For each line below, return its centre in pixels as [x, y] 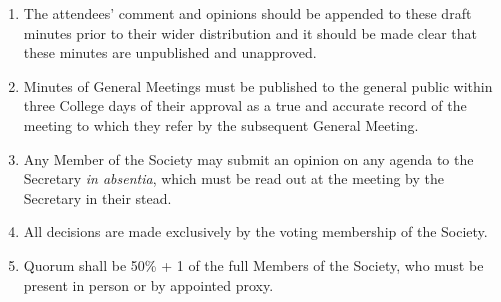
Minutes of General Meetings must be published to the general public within [258, 85]
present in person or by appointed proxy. [148, 284]
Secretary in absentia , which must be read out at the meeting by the [233, 178]
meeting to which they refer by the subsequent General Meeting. [221, 124]
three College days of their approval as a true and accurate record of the [245, 105]
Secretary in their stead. [97, 197]
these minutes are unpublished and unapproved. [170, 52]
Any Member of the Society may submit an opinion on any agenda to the [248, 158]
